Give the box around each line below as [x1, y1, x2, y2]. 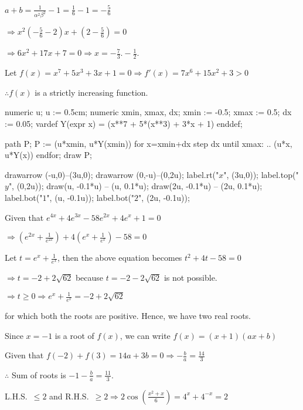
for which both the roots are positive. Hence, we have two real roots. [5, 309, 251, 321]
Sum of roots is [11, 368, 66, 381]
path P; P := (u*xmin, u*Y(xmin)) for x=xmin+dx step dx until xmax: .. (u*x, [5, 137, 292, 149]
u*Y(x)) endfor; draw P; [5, 149, 92, 161]
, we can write [120, 329, 171, 341]
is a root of [55, 329, 94, 341]
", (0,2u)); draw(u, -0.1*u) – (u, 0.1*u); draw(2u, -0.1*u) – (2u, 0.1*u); [8, 180, 263, 192]
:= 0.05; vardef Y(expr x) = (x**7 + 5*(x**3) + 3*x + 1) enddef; [5, 117, 243, 129]
